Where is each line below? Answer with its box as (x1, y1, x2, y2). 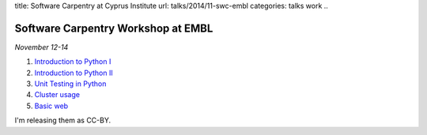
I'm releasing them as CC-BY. (14, 115, 111, 126)
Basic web (34, 101, 69, 111)
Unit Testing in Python (34, 79, 107, 88)
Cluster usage (34, 90, 81, 99)
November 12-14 (14, 42, 69, 51)
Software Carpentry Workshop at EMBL (14, 21, 213, 35)
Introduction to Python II (34, 68, 114, 77)
